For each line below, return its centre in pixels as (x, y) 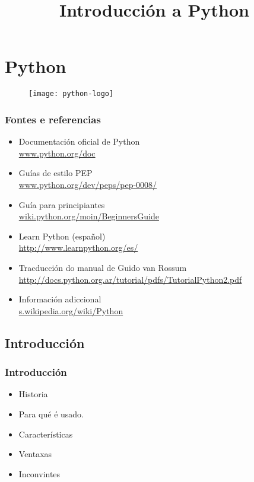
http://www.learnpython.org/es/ (78, 248)
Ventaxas (35, 454)
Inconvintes (39, 473)
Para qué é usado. (51, 414)
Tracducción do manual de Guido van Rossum (103, 267)
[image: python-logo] (71, 94)
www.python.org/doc (57, 153)
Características (46, 434)
